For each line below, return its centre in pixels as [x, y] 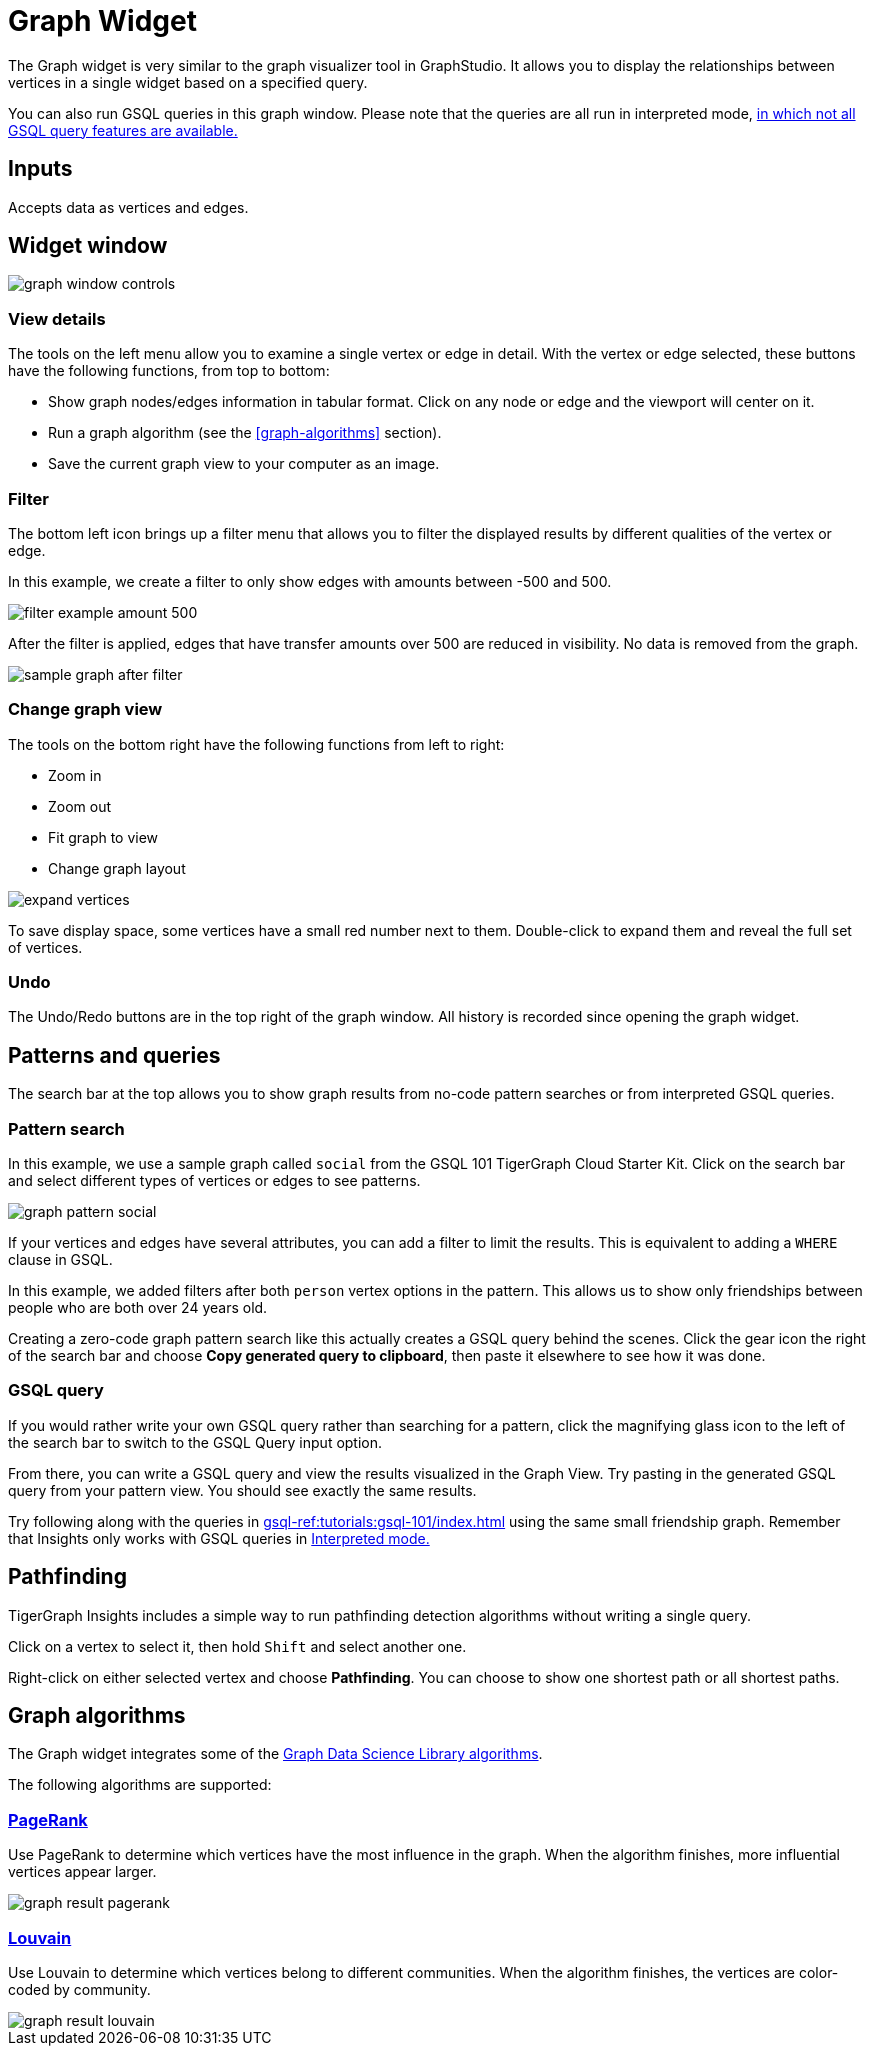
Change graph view [85, 709]
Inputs [40, 169]
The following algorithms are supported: [140, 1785]
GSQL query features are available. [123, 130]
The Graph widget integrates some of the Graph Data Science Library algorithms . [275, 1754]
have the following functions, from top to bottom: [169, 371]
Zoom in [75, 775]
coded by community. [79, 1989]
